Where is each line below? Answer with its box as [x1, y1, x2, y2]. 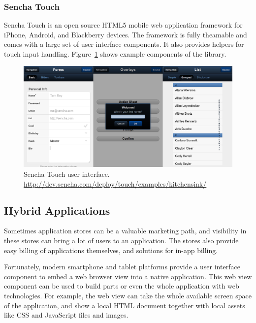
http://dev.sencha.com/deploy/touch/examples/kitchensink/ [24, 178, 207, 189]
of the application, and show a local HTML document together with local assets [4, 300, 245, 310]
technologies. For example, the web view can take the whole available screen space [4, 290, 252, 300]
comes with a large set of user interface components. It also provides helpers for [4, 39, 244, 49]
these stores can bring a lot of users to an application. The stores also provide [4, 235, 239, 245]
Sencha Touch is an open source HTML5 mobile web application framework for [4, 20, 243, 30]
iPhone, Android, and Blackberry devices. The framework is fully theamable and [4, 29, 247, 39]
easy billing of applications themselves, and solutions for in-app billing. [4, 245, 218, 255]
